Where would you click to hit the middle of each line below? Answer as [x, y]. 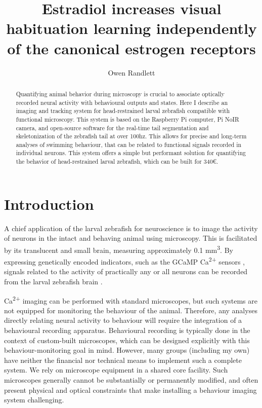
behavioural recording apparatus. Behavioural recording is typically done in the [127, 330]
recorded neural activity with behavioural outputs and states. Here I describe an [122, 102]
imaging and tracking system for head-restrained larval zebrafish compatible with [123, 111]
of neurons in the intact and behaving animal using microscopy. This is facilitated [131, 238]
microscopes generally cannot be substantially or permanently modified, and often [131, 380]
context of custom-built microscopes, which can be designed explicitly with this [127, 340]
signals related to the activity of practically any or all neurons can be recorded [126, 271]
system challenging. [34, 400]
